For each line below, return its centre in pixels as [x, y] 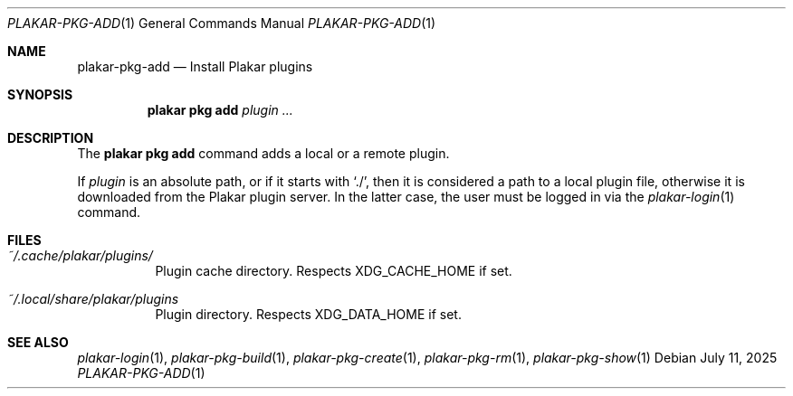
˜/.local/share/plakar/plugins [93, 299]
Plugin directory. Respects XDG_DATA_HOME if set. [308, 314]
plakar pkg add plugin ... [220, 110]
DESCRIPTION [51, 138]
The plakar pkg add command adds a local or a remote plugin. [263, 153]
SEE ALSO [38, 342]
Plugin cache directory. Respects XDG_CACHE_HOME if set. [334, 271]
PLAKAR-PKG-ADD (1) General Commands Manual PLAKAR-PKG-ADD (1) [222, 23]
